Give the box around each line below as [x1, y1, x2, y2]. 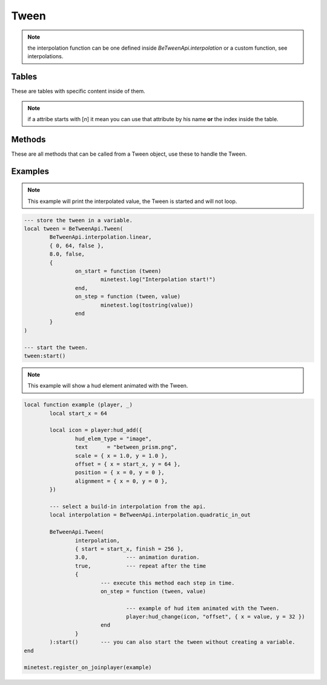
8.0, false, [49, 251, 85, 257]
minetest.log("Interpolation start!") [100, 276, 216, 283]
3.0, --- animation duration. [74, 554, 200, 561]
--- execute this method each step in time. [100, 579, 235, 586]
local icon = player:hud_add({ [49, 427, 142, 434]
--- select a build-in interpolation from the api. [49, 503, 206, 510]
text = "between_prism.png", [74, 444, 178, 451]
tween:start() [24, 352, 66, 359]
